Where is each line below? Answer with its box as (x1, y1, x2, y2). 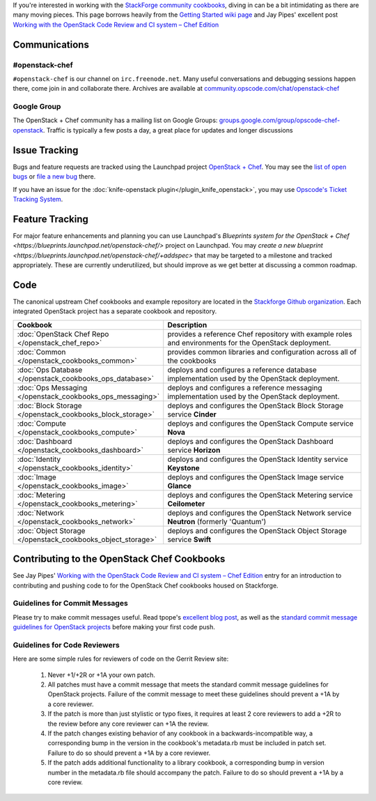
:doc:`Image (17, 472, 57, 481)
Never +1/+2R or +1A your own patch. (47, 671, 156, 679)
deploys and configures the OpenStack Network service (167, 508, 352, 518)
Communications (13, 38, 90, 50)
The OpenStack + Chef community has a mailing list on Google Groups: (13, 116, 218, 125)
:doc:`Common (17, 347, 66, 357)
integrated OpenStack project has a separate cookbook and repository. (13, 307, 217, 315)
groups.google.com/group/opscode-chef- (219, 116, 340, 125)
